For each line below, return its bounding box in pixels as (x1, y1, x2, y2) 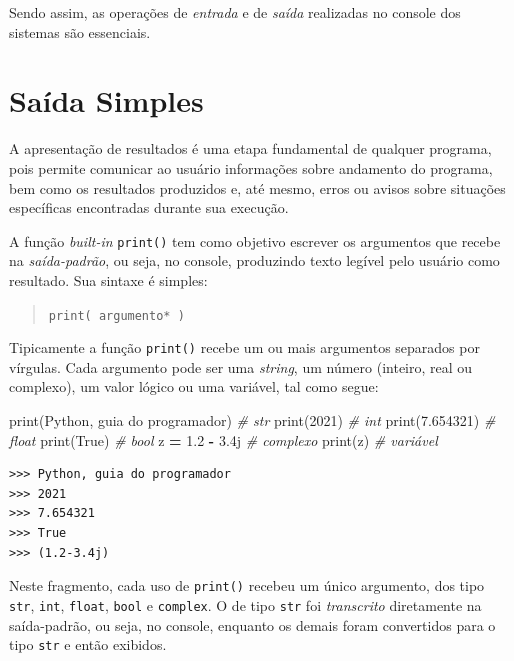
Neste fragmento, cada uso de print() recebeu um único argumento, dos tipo (9, 575, 485, 596)
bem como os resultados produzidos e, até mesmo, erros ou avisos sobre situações (9, 177, 506, 198)
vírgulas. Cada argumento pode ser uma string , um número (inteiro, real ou (9, 356, 473, 377)
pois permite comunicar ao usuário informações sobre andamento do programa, (9, 157, 493, 178)
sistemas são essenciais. (9, 21, 151, 42)
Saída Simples (9, 80, 204, 121)
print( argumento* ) (48, 308, 185, 323)
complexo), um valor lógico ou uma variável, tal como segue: (9, 376, 379, 397)
